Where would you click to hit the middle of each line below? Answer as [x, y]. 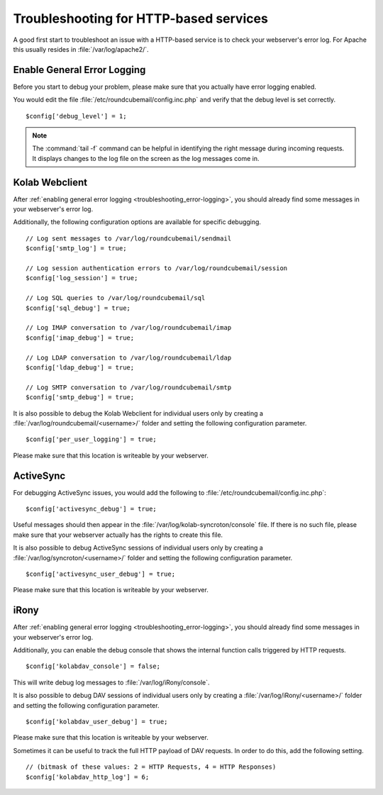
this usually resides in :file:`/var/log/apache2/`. [81, 49]
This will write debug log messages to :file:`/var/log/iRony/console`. [111, 682]
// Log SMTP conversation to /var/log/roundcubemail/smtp [129, 387]
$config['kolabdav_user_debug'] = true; [97, 721]
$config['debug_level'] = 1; [76, 116]
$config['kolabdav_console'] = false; [93, 666]
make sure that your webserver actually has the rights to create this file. [118, 535]
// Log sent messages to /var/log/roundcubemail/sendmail [129, 238]
